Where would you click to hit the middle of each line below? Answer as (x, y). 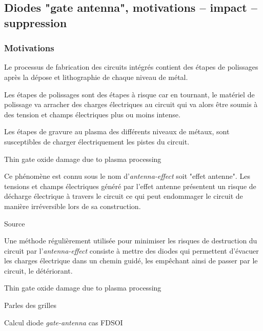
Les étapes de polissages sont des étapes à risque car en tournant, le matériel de (129, 94)
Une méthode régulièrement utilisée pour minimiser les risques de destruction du (131, 241)
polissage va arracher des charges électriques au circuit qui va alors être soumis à (131, 104)
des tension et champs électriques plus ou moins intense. (92, 114)
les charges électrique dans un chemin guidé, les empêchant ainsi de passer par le (131, 261)
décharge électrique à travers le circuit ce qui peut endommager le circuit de (124, 196)
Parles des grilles (30, 305)
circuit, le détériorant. (38, 270)
